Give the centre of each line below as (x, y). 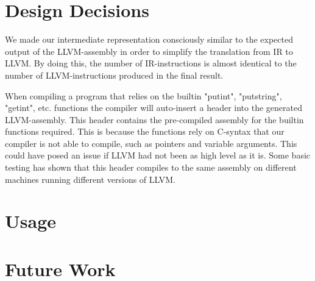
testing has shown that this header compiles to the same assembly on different (151, 167)
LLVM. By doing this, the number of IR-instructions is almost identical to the (151, 63)
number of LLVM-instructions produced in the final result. (114, 75)
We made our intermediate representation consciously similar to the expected (149, 39)
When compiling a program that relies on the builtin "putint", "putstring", (143, 95)
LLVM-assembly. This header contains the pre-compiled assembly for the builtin (154, 119)
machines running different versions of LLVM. (90, 179)
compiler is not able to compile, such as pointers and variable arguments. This (151, 143)
